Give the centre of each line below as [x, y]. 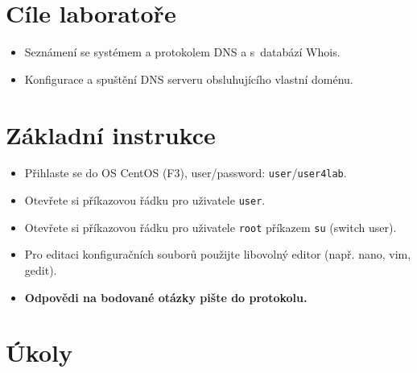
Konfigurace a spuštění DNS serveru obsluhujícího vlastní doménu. [189, 79]
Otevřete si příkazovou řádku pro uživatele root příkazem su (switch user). [211, 227]
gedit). [41, 270]
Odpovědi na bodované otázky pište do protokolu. [166, 297]
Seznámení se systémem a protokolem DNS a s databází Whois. [182, 52]
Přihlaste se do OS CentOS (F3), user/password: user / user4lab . [186, 173]
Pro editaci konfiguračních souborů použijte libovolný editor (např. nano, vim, [218, 254]
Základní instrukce [111, 134]
